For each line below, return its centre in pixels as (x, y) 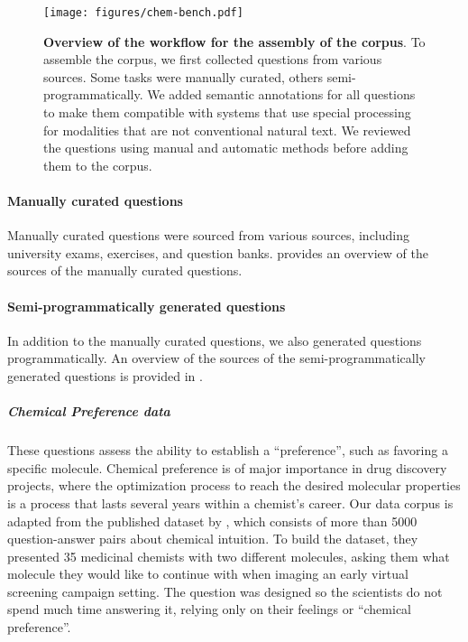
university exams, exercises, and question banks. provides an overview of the (218, 252)
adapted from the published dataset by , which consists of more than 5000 (212, 521)
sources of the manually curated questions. (125, 270)
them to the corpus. (98, 165)
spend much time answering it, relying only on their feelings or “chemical (209, 609)
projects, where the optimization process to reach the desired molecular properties (234, 485)
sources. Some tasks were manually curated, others (184, 76)
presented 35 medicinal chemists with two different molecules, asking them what (229, 556)
